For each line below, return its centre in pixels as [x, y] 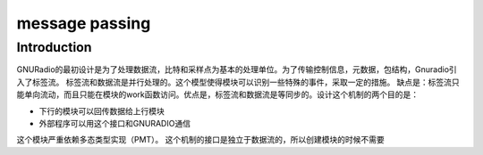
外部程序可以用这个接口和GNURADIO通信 [115, 123]
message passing [84, 23]
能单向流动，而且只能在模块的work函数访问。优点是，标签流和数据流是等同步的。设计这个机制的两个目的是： [218, 94]
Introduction [54, 47]
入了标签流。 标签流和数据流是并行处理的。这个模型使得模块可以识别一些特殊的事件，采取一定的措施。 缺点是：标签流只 [238, 82]
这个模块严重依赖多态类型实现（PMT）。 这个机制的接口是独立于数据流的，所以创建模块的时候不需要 [200, 140]
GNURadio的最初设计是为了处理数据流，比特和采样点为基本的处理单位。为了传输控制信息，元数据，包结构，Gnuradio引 [237, 69]
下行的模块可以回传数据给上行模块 [102, 110]
